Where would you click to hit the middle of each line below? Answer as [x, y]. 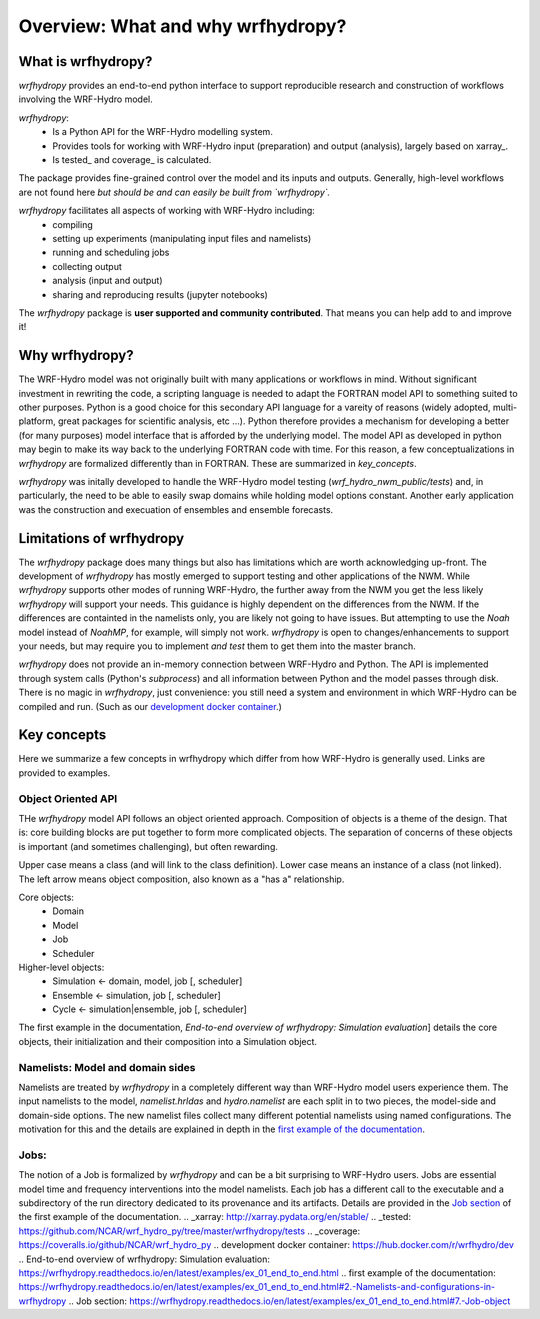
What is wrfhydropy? [85, 61]
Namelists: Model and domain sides [107, 1067]
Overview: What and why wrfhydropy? [182, 26]
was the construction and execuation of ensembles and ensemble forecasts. [176, 509]
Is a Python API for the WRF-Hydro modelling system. [163, 132]
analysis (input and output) [107, 281]
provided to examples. [64, 772]
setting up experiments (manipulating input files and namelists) [182, 238]
